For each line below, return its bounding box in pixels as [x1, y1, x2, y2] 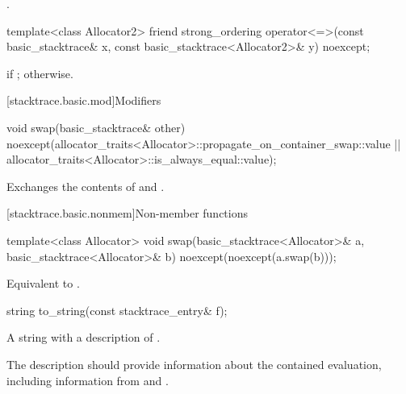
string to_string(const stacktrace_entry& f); [6, 301, 228, 318]
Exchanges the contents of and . [6, 177, 165, 194]
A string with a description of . [6, 329, 161, 346]
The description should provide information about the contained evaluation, [6, 355, 382, 372]
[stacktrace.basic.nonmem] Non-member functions [6, 205, 248, 222]
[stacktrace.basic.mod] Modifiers [6, 92, 161, 109]
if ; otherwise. [6, 64, 73, 81]
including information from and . [6, 371, 169, 388]
